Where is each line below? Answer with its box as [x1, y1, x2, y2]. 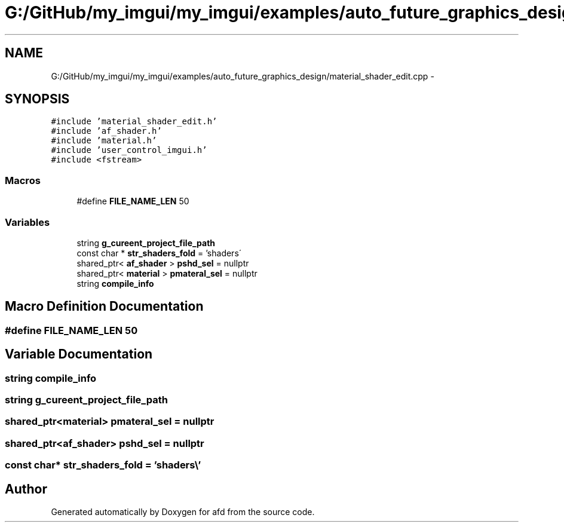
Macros [5, 174, 41, 186]
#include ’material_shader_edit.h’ [51, 117, 217, 127]
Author [5, 481, 47, 497]
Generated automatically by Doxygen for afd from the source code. [51, 506, 315, 517]
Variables [5, 216, 50, 228]
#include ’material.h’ [51, 136, 157, 146]
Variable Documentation [5, 347, 153, 362]
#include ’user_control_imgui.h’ [51, 145, 207, 155]
